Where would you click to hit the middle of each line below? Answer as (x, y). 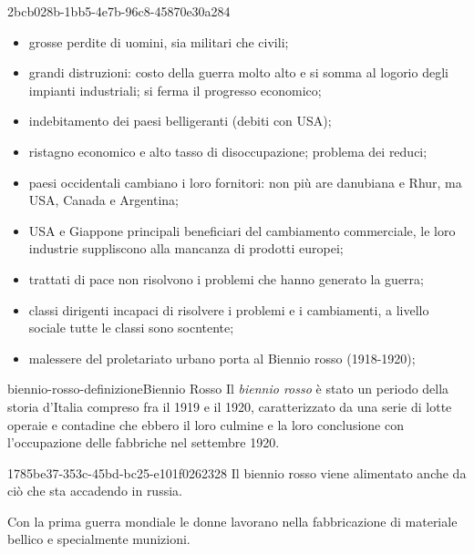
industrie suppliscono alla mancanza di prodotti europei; (186, 248)
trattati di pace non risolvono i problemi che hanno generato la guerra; (226, 278)
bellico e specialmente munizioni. (99, 539)
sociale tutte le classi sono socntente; (131, 328)
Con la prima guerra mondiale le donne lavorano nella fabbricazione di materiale (232, 521)
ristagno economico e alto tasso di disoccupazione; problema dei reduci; (228, 151)
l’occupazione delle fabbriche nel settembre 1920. (144, 442)
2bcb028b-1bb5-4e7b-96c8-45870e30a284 (119, 11)
